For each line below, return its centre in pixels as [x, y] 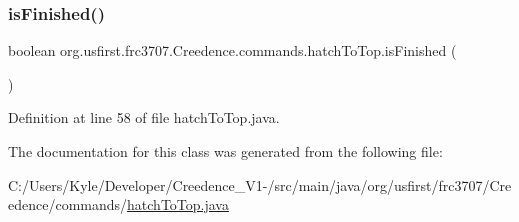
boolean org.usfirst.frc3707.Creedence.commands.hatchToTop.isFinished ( [232, 50]
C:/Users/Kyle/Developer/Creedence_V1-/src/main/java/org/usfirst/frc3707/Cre [260, 184]
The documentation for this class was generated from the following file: [225, 151]
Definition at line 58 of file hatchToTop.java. [144, 117]
